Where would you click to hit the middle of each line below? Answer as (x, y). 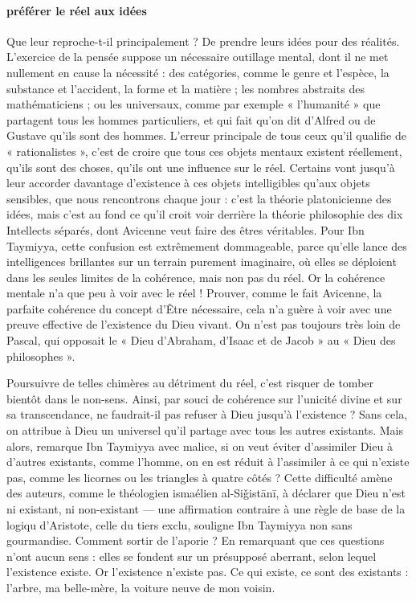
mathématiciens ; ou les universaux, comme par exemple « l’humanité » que (194, 104)
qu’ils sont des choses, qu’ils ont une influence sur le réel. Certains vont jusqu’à (201, 167)
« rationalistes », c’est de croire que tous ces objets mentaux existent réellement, (204, 151)
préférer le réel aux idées (77, 10)
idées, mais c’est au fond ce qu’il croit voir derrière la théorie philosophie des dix (205, 214)
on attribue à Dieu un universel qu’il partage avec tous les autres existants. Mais (205, 430)
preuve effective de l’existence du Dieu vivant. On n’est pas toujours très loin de (204, 324)
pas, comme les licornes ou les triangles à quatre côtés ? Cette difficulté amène (200, 477)
